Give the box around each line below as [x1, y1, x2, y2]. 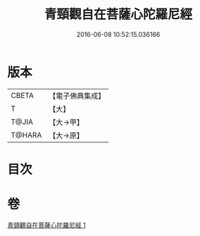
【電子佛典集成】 [49, 91, 106, 101]
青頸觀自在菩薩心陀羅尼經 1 [7, 221, 86, 229]
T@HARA [11, 130, 42, 139]
